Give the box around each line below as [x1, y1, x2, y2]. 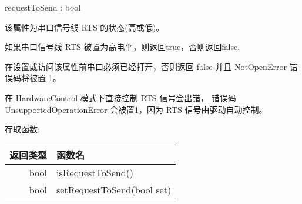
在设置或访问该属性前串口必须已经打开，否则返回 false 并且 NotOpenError [5, 60, 287, 72]
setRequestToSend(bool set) [56, 182, 172, 196]
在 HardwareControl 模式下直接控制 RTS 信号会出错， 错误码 [5, 91, 236, 103]
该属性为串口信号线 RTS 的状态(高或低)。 [5, 21, 165, 33]
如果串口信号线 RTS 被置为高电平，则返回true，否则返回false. [5, 41, 240, 53]
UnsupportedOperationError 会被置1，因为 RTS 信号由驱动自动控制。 [5, 103, 267, 115]
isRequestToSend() [56, 165, 134, 179]
